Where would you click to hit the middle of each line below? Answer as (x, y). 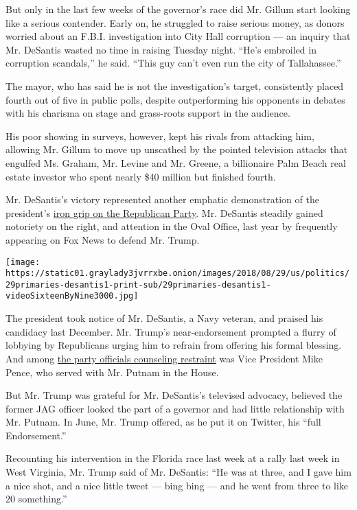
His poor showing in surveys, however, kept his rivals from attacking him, (160, 136)
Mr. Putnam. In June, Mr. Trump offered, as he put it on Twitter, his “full (163, 422)
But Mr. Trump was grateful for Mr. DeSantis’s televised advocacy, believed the (174, 395)
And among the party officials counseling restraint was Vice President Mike (164, 358)
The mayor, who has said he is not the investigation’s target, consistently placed (175, 85)
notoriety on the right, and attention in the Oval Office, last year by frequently (172, 226)
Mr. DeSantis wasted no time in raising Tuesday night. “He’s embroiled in (161, 49)
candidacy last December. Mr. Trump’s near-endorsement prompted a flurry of (171, 331)
